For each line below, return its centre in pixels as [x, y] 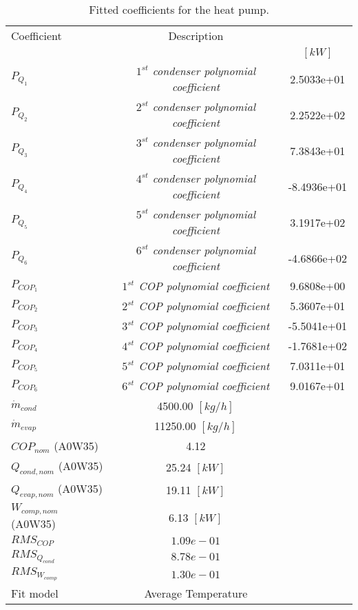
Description [196, 35]
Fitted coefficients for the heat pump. [179, 9]
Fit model [35, 593]
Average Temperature [196, 593]
